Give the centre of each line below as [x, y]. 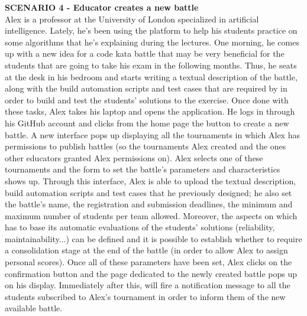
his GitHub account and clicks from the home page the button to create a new [147, 123]
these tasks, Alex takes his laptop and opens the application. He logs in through [150, 111]
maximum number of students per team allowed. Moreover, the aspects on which [151, 215]
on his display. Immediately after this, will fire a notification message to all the [148, 285]
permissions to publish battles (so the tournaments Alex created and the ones [146, 146]
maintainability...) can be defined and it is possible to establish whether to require [153, 238]
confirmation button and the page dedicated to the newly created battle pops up [151, 273]
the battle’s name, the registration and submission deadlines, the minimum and [149, 204]
